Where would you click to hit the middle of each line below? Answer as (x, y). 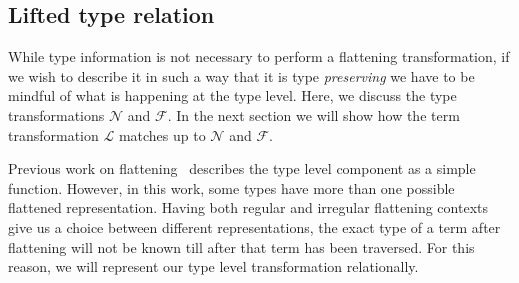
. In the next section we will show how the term (313, 114)
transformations (56, 114)
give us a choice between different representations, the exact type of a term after (254, 226)
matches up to (162, 134)
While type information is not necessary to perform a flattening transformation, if (259, 56)
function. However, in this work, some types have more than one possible (231, 187)
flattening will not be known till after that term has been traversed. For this (241, 246)
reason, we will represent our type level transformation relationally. (213, 266)
